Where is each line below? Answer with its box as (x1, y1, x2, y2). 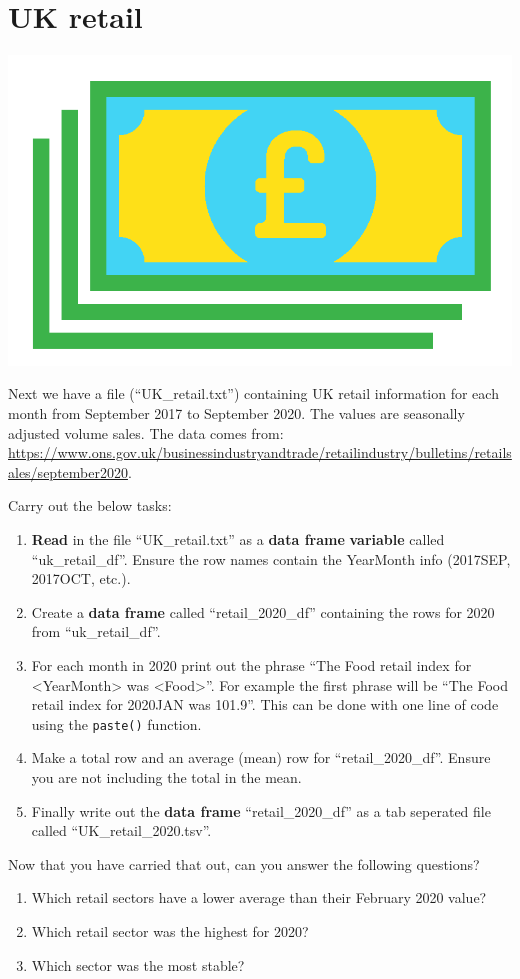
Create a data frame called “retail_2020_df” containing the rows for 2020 (31, 601, 495, 622)
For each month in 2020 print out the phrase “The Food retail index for (31, 654, 472, 675)
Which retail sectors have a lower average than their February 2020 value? (31, 887, 487, 908)
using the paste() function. (31, 713, 202, 734)
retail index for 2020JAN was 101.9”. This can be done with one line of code (31, 694, 499, 715)
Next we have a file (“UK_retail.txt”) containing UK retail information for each (8, 383, 499, 404)
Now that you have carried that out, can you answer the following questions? (8, 853, 480, 874)
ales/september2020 (8, 461, 128, 482)
